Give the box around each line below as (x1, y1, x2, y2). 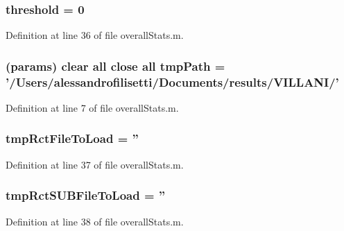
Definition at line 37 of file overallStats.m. (6, 157, 184, 171)
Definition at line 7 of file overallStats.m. (6, 100, 179, 114)
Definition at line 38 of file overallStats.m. (6, 214, 184, 228)
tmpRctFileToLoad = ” (6, 130, 139, 147)
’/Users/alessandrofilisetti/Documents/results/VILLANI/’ (6, 73, 339, 90)
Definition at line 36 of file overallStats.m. (6, 28, 184, 42)
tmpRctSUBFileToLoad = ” (6, 187, 166, 204)
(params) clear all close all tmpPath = (6, 57, 225, 74)
